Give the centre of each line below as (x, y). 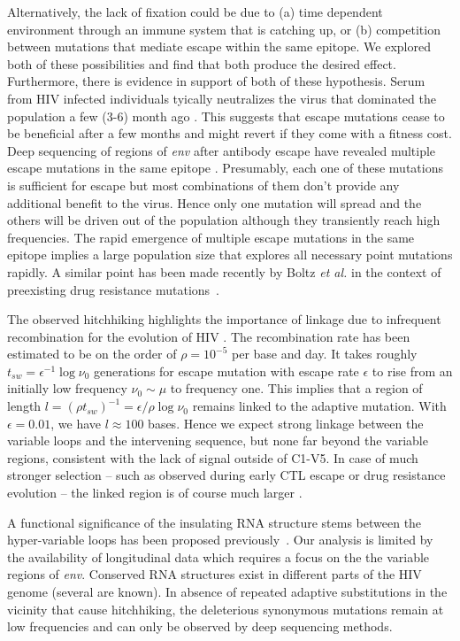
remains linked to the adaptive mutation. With (319, 406)
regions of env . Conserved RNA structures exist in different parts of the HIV (215, 574)
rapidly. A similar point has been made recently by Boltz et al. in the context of (224, 271)
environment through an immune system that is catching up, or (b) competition (224, 29)
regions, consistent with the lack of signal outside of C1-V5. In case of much (213, 457)
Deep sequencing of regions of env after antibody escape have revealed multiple (222, 150)
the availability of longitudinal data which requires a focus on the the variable (218, 556)
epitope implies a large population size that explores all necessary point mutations (230, 255)
